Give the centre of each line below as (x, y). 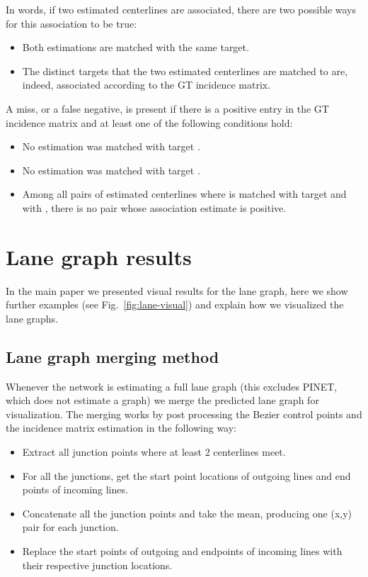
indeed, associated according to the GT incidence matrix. (146, 85)
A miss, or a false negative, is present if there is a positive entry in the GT (167, 108)
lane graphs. (32, 318)
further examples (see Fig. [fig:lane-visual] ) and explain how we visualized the (175, 304)
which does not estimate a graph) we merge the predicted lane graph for (162, 400)
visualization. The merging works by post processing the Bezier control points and (184, 414)
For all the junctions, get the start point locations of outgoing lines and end (186, 475)
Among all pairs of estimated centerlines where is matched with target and (184, 194)
